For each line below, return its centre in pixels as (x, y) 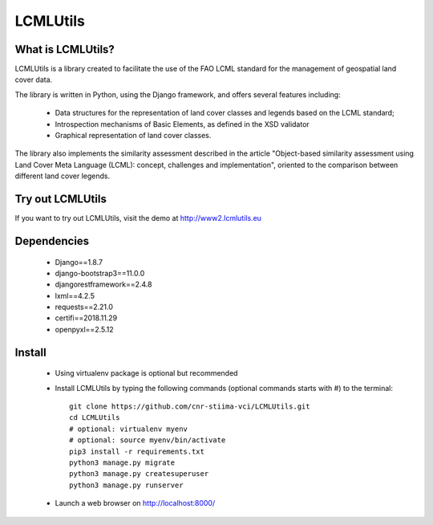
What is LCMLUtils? (65, 49)
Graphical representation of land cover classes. (133, 136)
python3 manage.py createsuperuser (139, 474)
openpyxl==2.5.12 (84, 329)
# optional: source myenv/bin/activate (148, 440)
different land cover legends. (63, 176)
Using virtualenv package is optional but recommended (146, 373)
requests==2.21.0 (84, 307)
